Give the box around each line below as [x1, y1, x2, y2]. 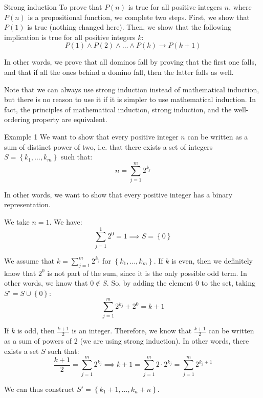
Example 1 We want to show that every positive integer [4, 131, 179, 142]
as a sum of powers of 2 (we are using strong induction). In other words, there [4, 335, 249, 346]
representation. [4, 199, 51, 210]
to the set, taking [201, 277, 256, 288]
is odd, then [17, 325, 55, 336]
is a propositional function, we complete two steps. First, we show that [28, 11, 250, 22]
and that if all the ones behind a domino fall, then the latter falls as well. [4, 66, 234, 77]
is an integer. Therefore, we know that [72, 325, 192, 336]
